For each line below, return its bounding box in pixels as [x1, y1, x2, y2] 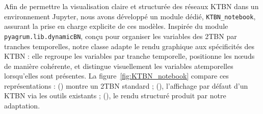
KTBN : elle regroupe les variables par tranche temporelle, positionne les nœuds [4, 51, 255, 61]
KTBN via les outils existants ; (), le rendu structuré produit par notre [4, 90, 226, 101]
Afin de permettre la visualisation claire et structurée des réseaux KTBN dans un [4, 1, 259, 11]
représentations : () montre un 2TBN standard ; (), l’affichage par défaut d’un [4, 80, 248, 91]
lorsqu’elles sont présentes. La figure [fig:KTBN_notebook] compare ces [4, 70, 229, 81]
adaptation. [4, 100, 40, 111]
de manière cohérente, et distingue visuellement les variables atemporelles [4, 60, 233, 71]
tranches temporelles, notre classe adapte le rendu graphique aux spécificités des [4, 41, 255, 51]
